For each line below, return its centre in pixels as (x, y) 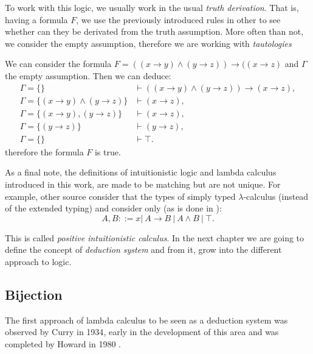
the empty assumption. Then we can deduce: (88, 75)
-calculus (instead (276, 196)
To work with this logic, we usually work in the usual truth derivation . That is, (152, 7)
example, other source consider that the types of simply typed (120, 196)
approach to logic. (38, 261)
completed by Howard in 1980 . (63, 343)
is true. (108, 151)
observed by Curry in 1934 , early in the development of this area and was (142, 332)
